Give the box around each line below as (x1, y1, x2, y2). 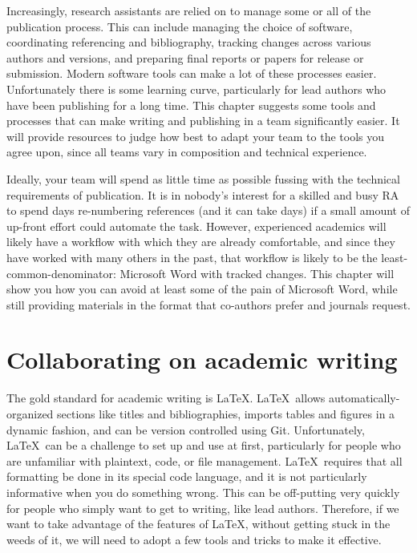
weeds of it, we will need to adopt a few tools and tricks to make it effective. (6, 531, 382, 547)
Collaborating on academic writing (6, 343, 398, 376)
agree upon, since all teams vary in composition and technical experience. (6, 143, 367, 160)
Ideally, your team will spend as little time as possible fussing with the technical (6, 170, 400, 187)
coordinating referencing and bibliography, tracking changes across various (6, 34, 371, 50)
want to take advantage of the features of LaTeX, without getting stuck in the (6, 515, 391, 532)
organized (6, 406, 54, 422)
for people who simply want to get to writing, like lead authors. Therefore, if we (6, 499, 399, 516)
